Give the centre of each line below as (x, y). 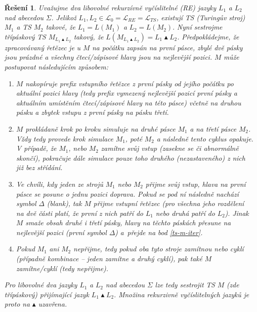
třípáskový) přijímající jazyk (47, 294)
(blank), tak (64, 203)
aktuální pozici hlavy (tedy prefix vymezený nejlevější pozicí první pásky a (127, 93)
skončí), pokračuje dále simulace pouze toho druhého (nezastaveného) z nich (131, 157)
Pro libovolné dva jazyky (41, 285)
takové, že (61, 27)
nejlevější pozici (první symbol (61, 232)
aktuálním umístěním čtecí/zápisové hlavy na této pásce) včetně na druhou (128, 102)
